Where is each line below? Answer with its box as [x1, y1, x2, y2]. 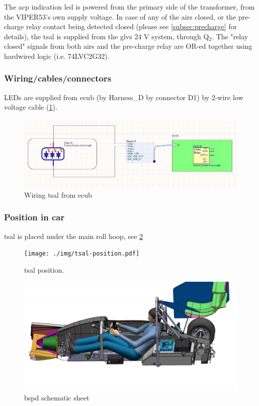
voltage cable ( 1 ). [4, 102, 57, 112]
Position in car [4, 211, 65, 223]
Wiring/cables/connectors [4, 72, 112, 85]
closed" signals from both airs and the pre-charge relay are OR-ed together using [4, 41, 252, 51]
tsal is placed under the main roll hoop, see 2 [4, 230, 143, 241]
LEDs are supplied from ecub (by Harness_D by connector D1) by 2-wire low [4, 92, 243, 102]
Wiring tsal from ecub [24, 189, 92, 200]
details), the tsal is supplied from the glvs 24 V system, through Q [4, 31, 209, 41]
